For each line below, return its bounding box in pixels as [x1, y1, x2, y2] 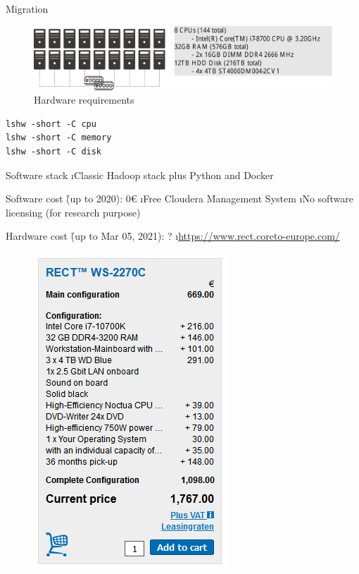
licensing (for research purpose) [6, 204, 141, 219]
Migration [6, 1, 49, 16]
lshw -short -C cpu [6, 118, 96, 129]
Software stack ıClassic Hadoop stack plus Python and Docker [6, 167, 274, 182]
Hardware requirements [34, 92, 134, 107]
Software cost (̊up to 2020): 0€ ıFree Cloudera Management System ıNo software [6, 191, 353, 206]
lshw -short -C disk [6, 147, 102, 157]
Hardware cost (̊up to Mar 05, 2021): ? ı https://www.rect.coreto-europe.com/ [6, 228, 340, 243]
